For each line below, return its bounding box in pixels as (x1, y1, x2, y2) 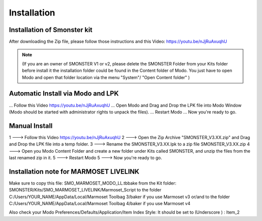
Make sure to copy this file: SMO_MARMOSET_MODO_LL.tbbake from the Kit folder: (9, 180, 177, 186)
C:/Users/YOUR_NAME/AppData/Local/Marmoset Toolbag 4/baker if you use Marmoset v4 (9, 201, 191, 206)
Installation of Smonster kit (9, 26, 93, 34)
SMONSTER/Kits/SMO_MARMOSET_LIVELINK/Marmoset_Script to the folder (9, 187, 162, 193)
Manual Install (9, 122, 53, 130)
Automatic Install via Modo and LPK (9, 90, 119, 98)
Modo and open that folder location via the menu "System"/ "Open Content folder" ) (22, 74, 190, 80)
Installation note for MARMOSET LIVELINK (9, 167, 140, 175)
